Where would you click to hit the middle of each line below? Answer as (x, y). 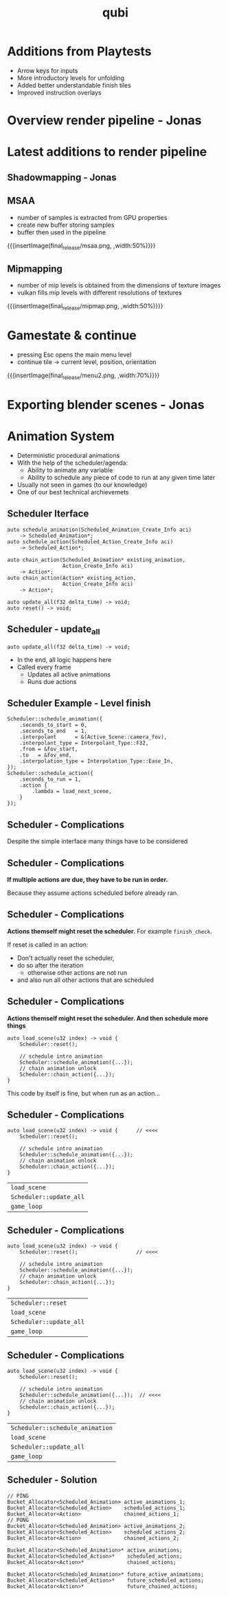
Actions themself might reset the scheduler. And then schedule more (107, 1018)
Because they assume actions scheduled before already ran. (93, 893)
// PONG (18, 1520)
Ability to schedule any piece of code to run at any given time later (121, 477)
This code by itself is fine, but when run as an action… (83, 1093)
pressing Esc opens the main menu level (74, 354)
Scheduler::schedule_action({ (50, 774)
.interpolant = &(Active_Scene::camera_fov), (93, 737)
